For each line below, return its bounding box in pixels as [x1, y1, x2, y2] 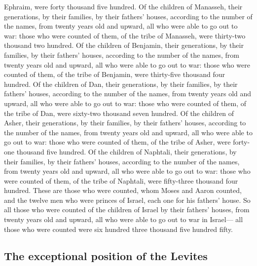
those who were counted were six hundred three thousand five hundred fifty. [4, 224, 233, 234]
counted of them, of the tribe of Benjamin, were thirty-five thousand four [4, 69, 225, 79]
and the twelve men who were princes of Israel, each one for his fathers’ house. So [4, 194, 251, 205]
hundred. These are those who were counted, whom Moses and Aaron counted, [4, 185, 242, 195]
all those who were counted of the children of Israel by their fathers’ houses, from [4, 204, 250, 215]
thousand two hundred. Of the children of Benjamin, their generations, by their [4, 40, 244, 50]
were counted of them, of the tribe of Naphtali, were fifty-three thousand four [4, 175, 238, 186]
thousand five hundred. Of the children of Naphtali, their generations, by [16, 146, 237, 156]
